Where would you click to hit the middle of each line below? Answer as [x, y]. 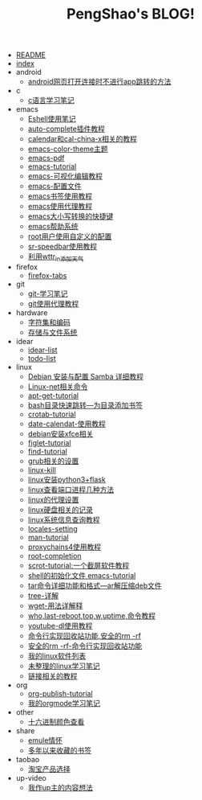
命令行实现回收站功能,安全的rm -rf [85, 635]
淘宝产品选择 [49, 769]
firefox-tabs [47, 275]
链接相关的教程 [53, 675]
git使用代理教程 [53, 303]
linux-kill [42, 470]
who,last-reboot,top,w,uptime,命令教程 [92, 615]
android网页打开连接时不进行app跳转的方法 [99, 82]
